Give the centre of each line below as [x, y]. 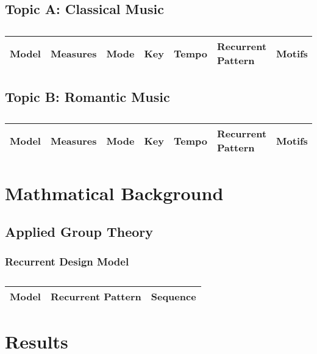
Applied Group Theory [79, 232]
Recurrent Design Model [67, 262]
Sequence [173, 296]
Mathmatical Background [114, 193]
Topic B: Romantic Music [87, 96]
